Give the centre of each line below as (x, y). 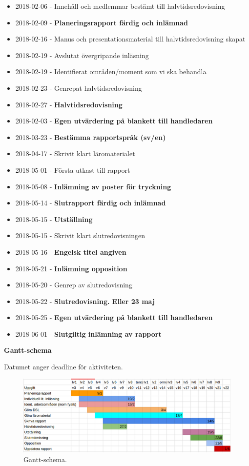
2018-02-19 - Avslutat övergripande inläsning (82, 55)
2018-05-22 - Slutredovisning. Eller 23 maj (85, 301)
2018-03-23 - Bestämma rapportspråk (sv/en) (91, 137)
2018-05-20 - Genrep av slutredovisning (74, 285)
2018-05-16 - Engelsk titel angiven (71, 252)
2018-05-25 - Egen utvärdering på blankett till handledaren (114, 317)
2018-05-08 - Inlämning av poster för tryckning (93, 186)
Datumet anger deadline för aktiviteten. (63, 367)
